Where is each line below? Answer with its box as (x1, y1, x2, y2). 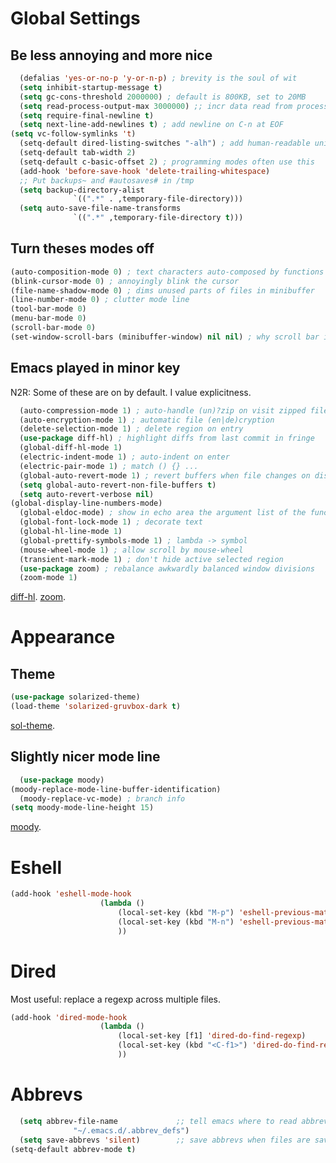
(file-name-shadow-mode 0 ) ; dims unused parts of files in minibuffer (10, 285, 315, 296)
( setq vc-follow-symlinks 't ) (10, 129, 137, 139)
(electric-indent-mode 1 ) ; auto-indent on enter (19, 452, 230, 462)
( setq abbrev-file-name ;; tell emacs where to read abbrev (19, 1116, 329, 1126)
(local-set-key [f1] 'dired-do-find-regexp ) (117, 1031, 307, 1041)
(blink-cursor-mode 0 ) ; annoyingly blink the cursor (10, 276, 240, 286)
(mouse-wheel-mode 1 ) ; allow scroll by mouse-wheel (19, 545, 244, 555)
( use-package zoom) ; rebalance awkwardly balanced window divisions (19, 563, 315, 574)
